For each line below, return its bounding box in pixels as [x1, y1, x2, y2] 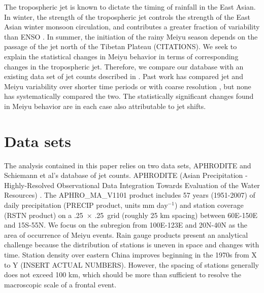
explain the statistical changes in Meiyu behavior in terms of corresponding [4, 51, 239, 61]
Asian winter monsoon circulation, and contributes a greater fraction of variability [4, 21, 260, 32]
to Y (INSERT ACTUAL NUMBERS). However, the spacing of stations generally [4, 259, 259, 270]
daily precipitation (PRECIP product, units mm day [4, 200, 168, 210]
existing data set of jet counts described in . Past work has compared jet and [4, 71, 243, 82]
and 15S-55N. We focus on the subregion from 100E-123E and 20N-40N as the [4, 219, 248, 230]
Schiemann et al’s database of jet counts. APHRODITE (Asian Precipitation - [4, 170, 248, 180]
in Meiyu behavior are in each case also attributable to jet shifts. [4, 100, 206, 111]
